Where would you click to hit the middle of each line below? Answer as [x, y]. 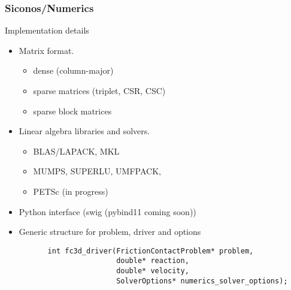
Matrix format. [46, 50]
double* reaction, [153, 261]
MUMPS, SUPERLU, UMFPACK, [97, 171]
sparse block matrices [72, 111]
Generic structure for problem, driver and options [110, 232]
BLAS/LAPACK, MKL [76, 151]
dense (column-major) [73, 70]
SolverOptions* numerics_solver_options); [202, 281]
